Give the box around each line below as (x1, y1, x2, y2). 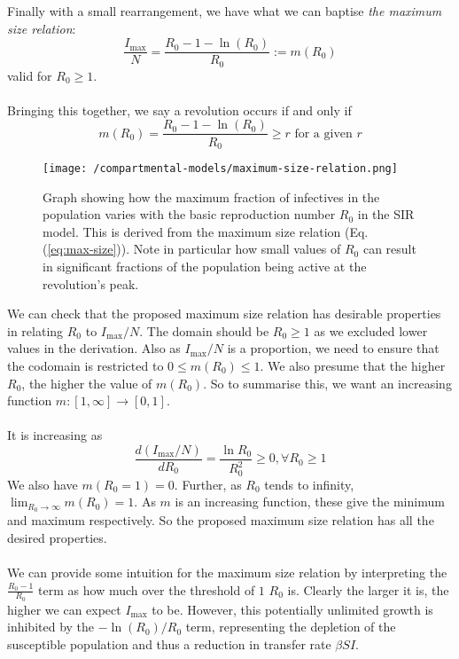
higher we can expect (7, 600, 121, 618)
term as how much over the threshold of (38, 580, 255, 599)
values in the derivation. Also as (7, 339, 181, 357)
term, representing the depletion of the (185, 617, 396, 636)
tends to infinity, (264, 475, 354, 493)
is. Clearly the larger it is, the (287, 580, 449, 599)
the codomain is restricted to (7, 357, 164, 374)
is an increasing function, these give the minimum (175, 492, 445, 511)
